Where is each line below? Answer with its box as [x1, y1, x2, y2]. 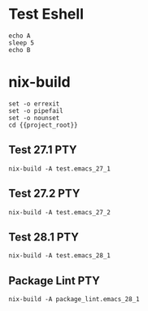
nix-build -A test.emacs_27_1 [8, 164, 111, 173]
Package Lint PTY [8, 274, 100, 287]
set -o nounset [8, 114, 60, 122]
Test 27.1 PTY [8, 143, 77, 157]
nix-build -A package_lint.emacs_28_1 [8, 296, 140, 304]
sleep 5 [8, 38, 35, 47]
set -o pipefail [8, 106, 63, 114]
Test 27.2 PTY [8, 187, 81, 201]
